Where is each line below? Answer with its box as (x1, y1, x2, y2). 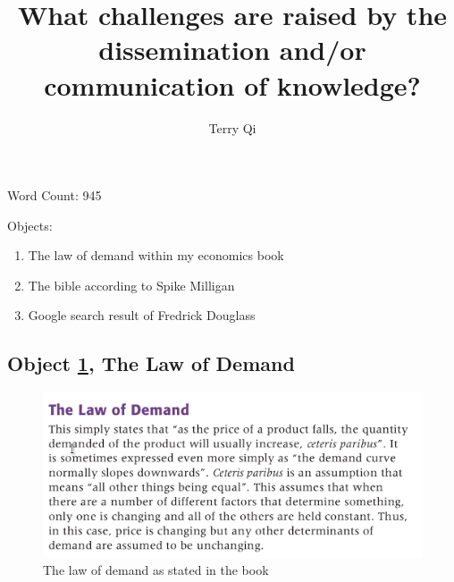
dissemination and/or (98, 31, 366, 68)
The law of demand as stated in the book (43, 561, 269, 579)
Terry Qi (208, 118, 256, 137)
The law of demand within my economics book (28, 246, 284, 265)
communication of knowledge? (44, 66, 421, 103)
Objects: (7, 215, 53, 234)
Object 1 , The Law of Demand (7, 350, 295, 377)
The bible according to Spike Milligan (28, 275, 235, 294)
